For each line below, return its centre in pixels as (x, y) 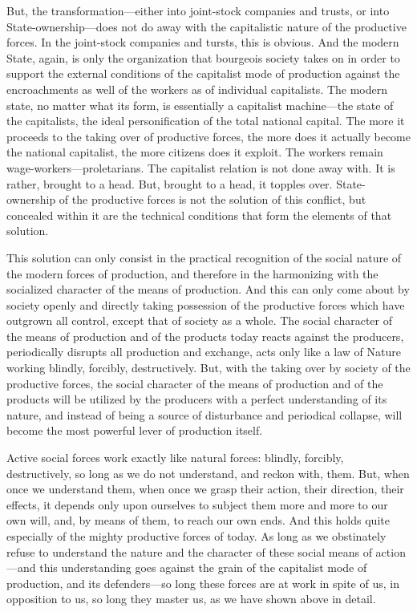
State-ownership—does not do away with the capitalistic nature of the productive (206, 26)
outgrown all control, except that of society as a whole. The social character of (200, 320)
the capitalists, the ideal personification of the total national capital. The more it (206, 121)
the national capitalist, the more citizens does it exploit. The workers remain (195, 152)
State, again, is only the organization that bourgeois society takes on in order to (203, 57)
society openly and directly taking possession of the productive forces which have (206, 304)
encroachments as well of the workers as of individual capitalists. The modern (197, 89)
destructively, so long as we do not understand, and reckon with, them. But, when (208, 473)
